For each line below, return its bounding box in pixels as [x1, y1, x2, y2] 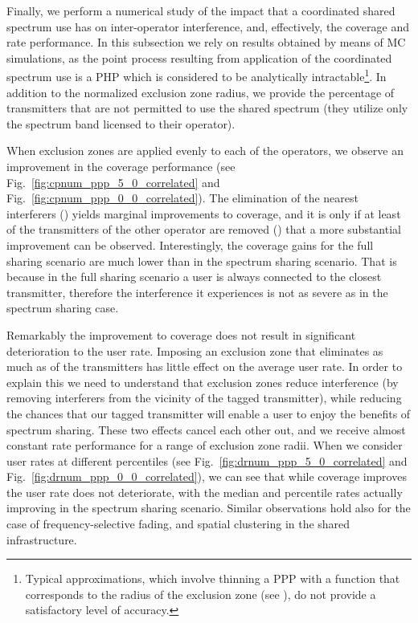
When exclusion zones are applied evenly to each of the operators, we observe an [6, 142, 404, 159]
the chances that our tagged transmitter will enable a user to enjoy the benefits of [6, 405, 411, 421]
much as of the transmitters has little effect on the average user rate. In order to [6, 358, 403, 375]
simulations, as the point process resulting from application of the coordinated [6, 49, 392, 66]
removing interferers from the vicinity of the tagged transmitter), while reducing [6, 389, 402, 406]
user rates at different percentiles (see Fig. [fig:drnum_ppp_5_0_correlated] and [6, 452, 408, 469]
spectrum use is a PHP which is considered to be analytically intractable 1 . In [6, 66, 387, 85]
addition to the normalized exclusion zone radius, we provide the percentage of [6, 83, 395, 100]
